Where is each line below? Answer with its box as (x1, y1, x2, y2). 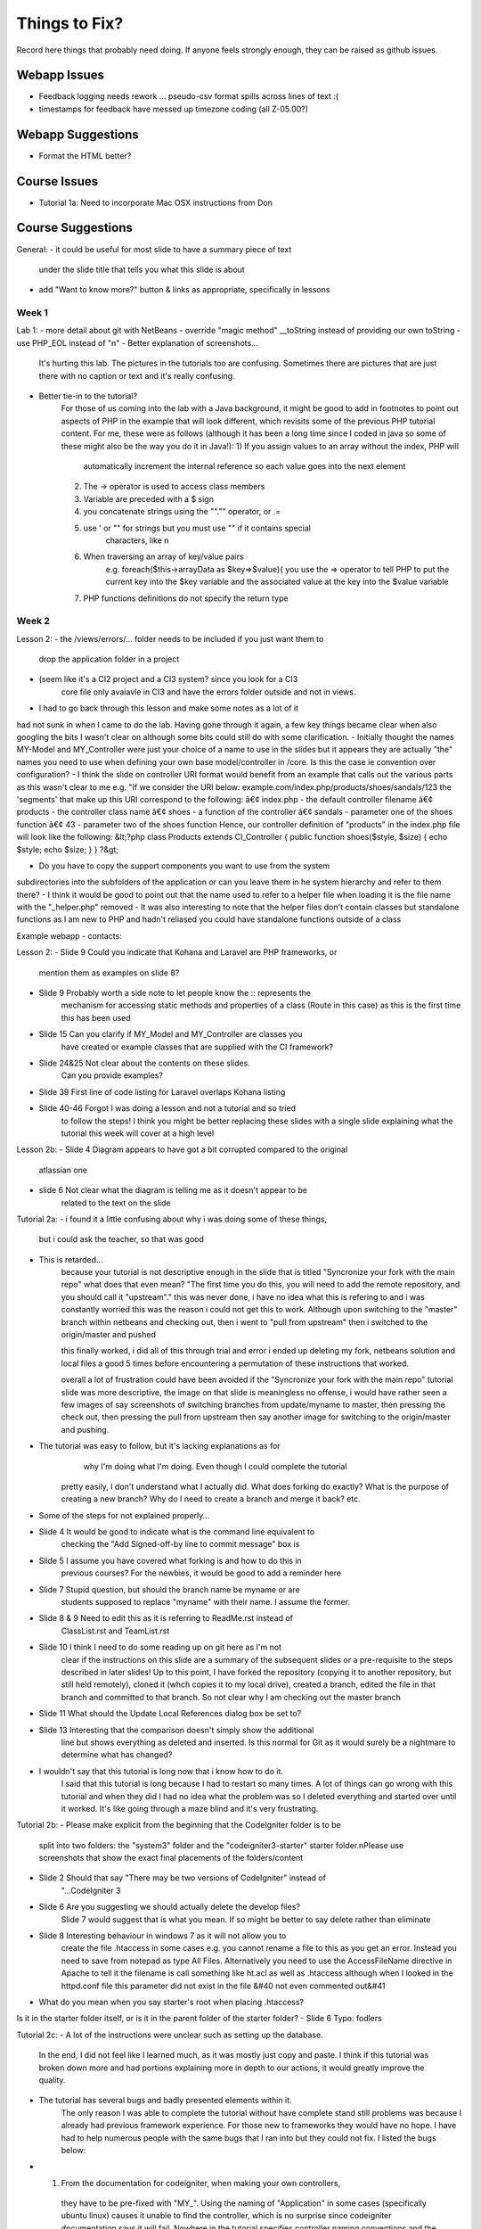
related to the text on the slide (61, 1197, 171, 1208)
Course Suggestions (16, 220, 134, 235)
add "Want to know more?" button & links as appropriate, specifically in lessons (38, 284, 330, 295)
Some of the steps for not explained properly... (38, 1509, 210, 1520)
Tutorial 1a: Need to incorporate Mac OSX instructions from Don (38, 197, 273, 208)
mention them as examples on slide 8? (38, 967, 180, 978)
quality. (38, 2074, 66, 2085)
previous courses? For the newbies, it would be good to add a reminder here (61, 1567, 342, 1578)
